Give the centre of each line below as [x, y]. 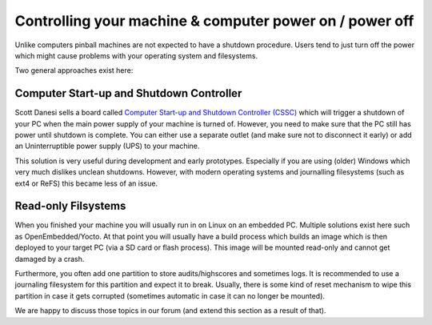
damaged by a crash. [50, 259]
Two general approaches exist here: [74, 70]
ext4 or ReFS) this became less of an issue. [86, 183]
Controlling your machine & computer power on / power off [214, 21]
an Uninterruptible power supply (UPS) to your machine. [107, 146]
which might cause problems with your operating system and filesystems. [136, 55]
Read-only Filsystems [70, 206]
